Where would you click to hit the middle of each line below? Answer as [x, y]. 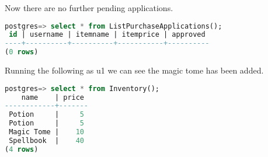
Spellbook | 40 [47, 140]
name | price [53, 97]
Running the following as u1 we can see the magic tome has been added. [134, 70]
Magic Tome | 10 [47, 132]
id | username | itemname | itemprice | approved [107, 35]
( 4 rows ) [22, 149]
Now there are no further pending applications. [89, 8]
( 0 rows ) [22, 52]
